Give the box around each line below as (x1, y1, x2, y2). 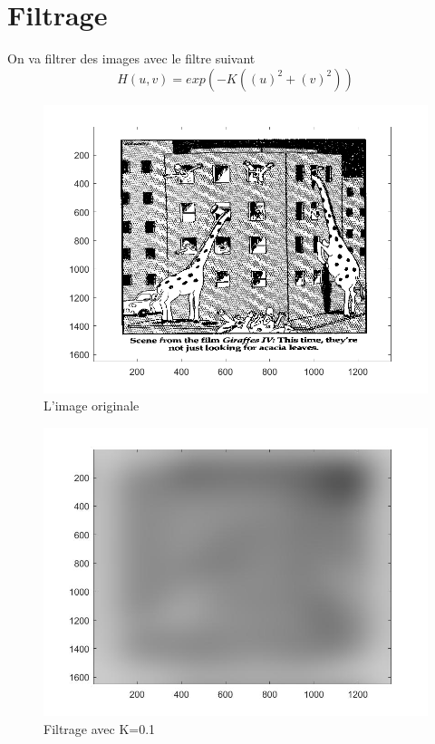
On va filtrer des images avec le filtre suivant (7, 49, 256, 68)
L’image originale (43, 396, 140, 415)
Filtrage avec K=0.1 (43, 719, 156, 738)
